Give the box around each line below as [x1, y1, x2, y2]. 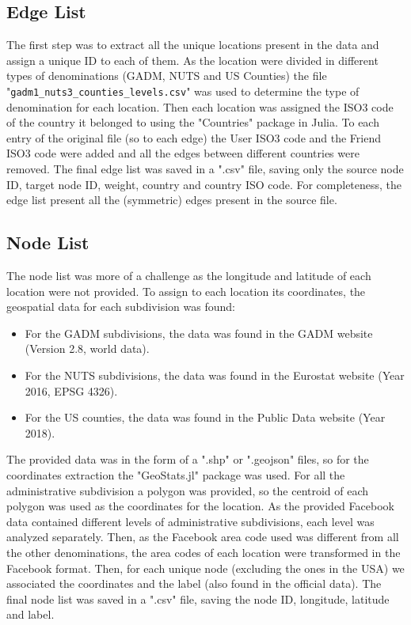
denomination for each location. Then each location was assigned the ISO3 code [6, 98, 394, 115]
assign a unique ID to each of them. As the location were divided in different [6, 51, 379, 68]
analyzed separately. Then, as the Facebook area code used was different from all [6, 528, 399, 545]
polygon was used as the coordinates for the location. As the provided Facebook [6, 498, 394, 514]
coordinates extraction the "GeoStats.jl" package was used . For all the [6, 466, 345, 483]
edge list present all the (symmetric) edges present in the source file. [6, 191, 337, 208]
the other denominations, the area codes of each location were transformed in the [6, 544, 401, 560]
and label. [6, 606, 55, 623]
